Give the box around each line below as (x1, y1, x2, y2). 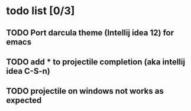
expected (6, 96, 42, 106)
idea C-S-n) (6, 66, 50, 76)
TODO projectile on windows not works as (6, 86, 164, 96)
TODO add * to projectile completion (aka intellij (6, 57, 185, 67)
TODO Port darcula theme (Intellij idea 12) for (6, 28, 174, 38)
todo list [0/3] (6, 4, 75, 18)
